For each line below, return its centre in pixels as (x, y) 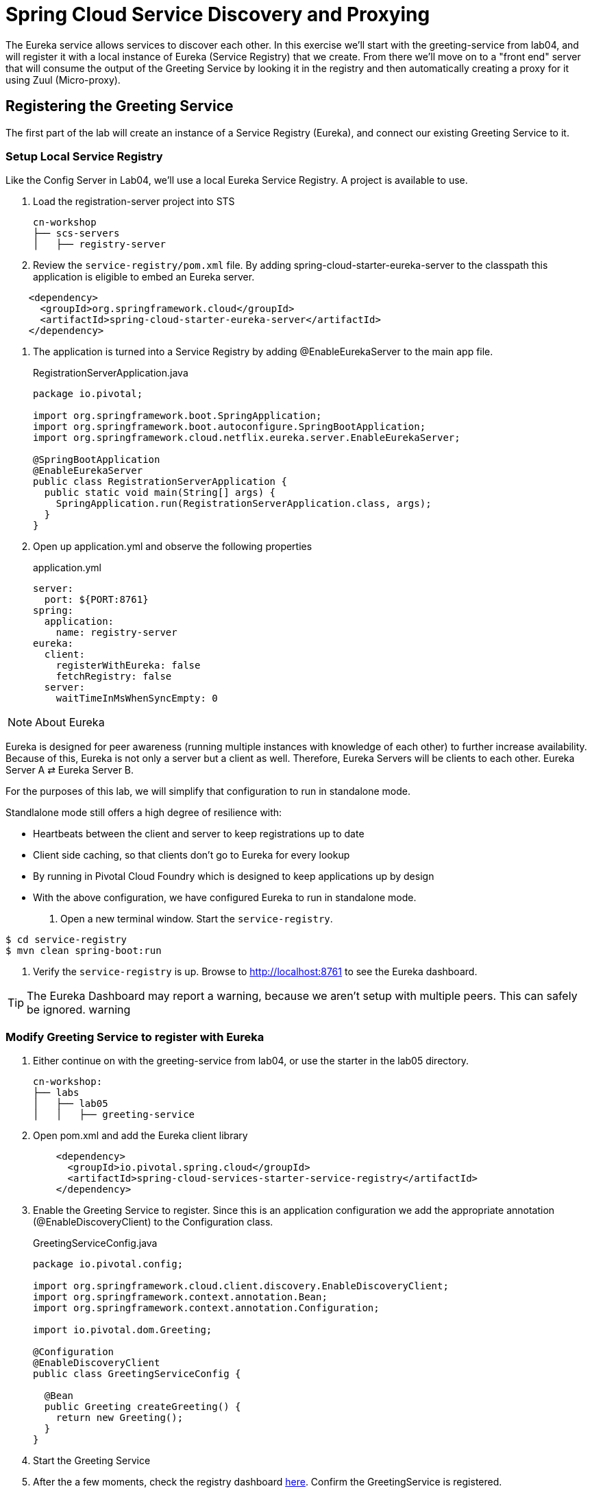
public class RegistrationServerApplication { (160, 482)
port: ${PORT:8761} (96, 600)
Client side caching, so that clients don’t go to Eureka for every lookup (192, 855)
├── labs (56, 1093)
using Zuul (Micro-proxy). (63, 80)
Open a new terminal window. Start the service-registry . (197, 919)
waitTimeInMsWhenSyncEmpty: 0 (137, 698)
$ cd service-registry (66, 940)
